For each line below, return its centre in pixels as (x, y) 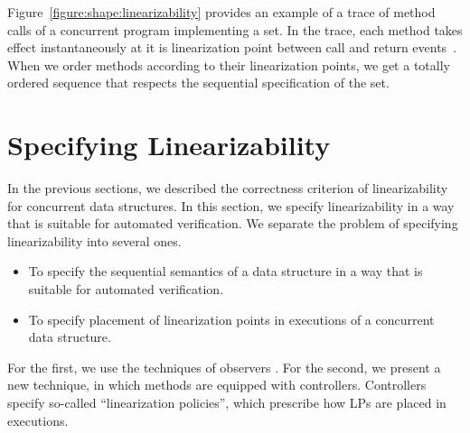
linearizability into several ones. (94, 240)
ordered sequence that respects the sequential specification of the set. (198, 83)
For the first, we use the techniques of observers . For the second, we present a (224, 367)
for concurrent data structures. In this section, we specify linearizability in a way (231, 205)
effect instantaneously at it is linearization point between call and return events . (232, 47)
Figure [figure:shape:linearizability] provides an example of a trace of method (221, 12)
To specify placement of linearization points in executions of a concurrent (231, 319)
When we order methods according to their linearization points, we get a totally (229, 64)
